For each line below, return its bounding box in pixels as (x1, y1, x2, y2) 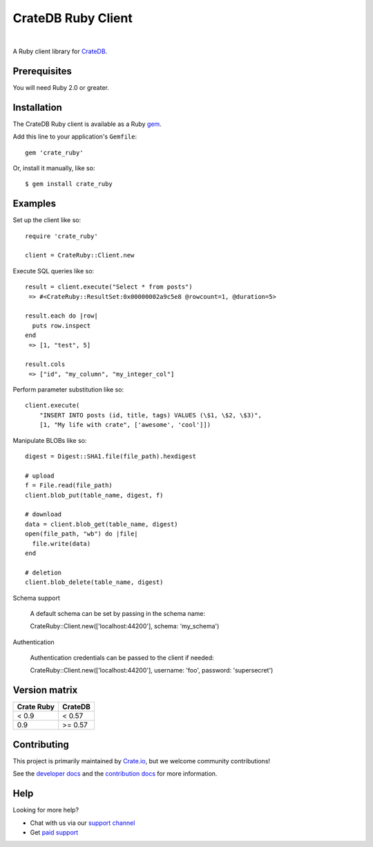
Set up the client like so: (12, 216, 82, 224)
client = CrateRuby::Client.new (25, 251, 135, 259)
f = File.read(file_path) (25, 482, 113, 489)
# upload (25, 471, 55, 480)
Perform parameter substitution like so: (12, 385, 124, 394)
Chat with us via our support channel (30, 819, 135, 827)
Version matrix (12, 684, 78, 696)
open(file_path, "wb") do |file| (25, 530, 138, 538)
